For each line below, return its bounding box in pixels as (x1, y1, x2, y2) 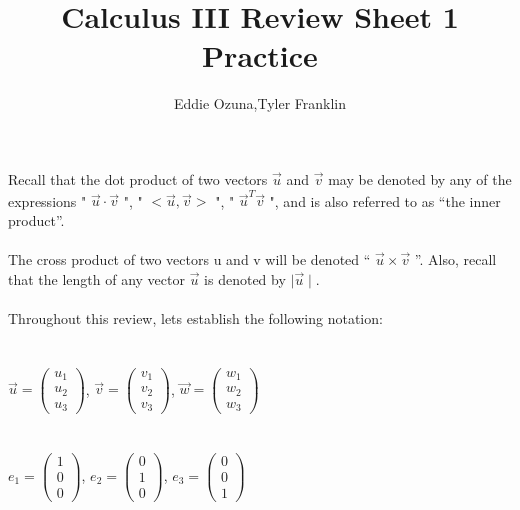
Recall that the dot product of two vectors (8, 168, 268, 189)
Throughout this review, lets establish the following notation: (8, 307, 383, 328)
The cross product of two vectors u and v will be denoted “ (8, 249, 371, 269)
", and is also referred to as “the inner (269, 190, 501, 211)
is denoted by (204, 268, 286, 289)
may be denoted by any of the (328, 168, 512, 189)
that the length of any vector (8, 268, 185, 289)
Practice (202, 35, 318, 76)
